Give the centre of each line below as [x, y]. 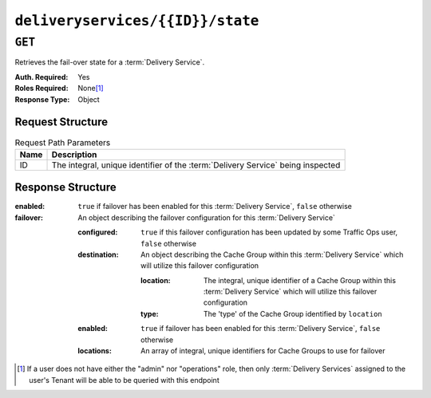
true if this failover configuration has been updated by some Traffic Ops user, [269, 232]
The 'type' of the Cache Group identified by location [293, 313]
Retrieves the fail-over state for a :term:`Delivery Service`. [110, 62]
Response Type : [42, 99]
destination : [98, 254]
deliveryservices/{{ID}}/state [137, 21]
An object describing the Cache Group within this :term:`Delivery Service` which [272, 254]
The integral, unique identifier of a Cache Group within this [300, 280]
